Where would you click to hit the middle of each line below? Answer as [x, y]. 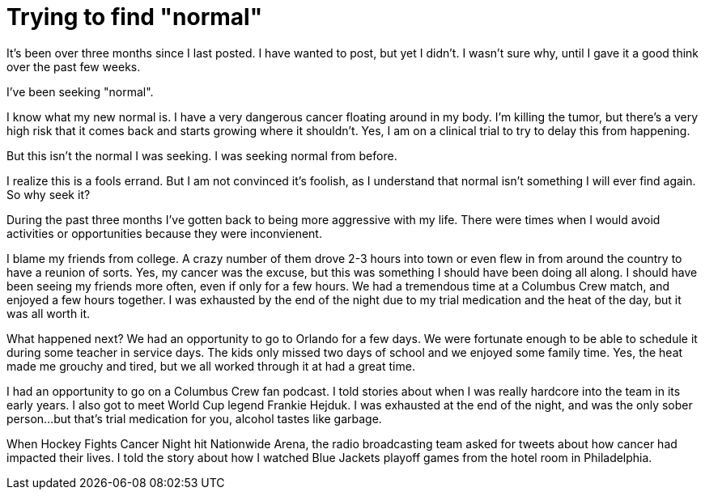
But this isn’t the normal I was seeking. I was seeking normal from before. [202, 155]
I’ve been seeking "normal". [80, 91]
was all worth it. [49, 313]
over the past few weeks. [74, 66]
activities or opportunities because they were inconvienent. [164, 233]
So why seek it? [49, 194]
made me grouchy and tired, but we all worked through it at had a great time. [211, 366]
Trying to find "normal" [135, 17]
